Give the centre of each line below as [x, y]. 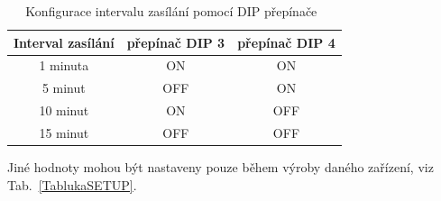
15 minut [64, 132]
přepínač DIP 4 [286, 42]
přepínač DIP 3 [176, 42]
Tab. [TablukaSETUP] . [72, 184]
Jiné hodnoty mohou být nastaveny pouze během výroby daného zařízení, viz [220, 167]
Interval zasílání [64, 42]
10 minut [64, 110]
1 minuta [64, 65]
